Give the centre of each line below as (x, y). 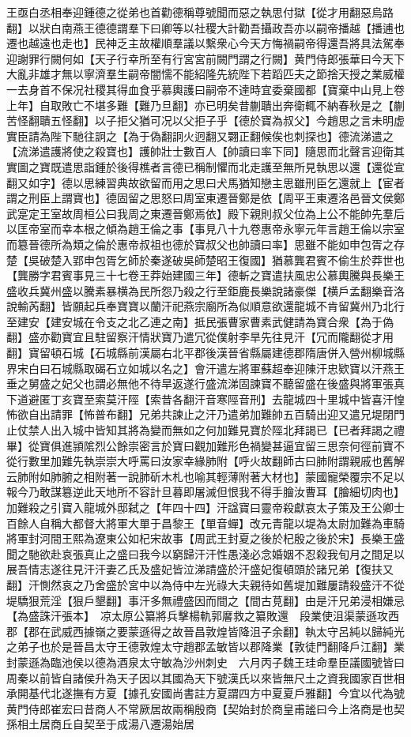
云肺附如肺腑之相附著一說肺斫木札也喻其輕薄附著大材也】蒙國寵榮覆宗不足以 (205, 476)
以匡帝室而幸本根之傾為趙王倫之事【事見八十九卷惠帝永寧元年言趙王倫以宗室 (205, 229)
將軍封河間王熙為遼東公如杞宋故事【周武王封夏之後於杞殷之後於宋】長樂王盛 (205, 538)
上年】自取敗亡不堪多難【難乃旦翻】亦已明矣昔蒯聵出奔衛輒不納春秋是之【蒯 (205, 105)
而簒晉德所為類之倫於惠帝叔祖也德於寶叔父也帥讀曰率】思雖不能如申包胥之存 (205, 244)
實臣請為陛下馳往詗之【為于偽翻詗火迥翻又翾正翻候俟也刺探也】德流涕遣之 (200, 135)
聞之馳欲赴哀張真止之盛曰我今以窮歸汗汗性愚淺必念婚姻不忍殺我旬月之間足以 (205, 553)
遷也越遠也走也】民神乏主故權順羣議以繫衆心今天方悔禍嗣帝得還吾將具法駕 (200, 43)
